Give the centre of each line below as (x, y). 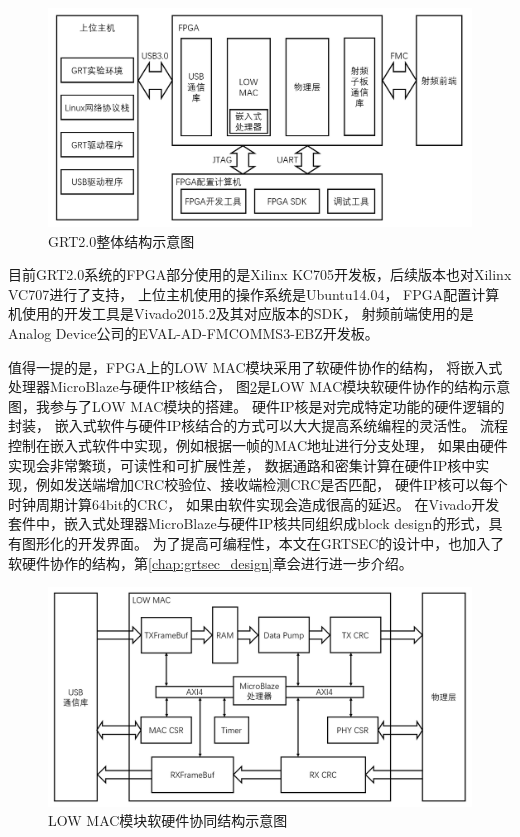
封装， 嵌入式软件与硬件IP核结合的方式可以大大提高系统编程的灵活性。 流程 (258, 425)
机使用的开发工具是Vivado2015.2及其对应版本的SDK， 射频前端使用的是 (241, 313)
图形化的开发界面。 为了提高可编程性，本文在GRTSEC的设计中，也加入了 (263, 542)
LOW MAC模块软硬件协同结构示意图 (168, 820)
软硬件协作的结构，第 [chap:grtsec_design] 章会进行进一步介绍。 (210, 562)
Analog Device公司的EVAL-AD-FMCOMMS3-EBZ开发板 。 (193, 333)
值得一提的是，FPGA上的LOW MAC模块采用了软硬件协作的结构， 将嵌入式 (255, 366)
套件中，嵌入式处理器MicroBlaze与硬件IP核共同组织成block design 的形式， (248, 523)
